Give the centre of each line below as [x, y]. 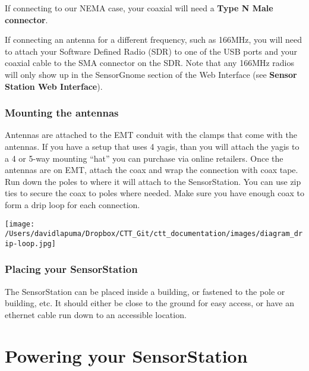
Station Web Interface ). [54, 86]
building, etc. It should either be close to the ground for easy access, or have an [150, 303]
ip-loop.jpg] [30, 243]
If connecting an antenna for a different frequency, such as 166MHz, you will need [153, 40]
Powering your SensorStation [126, 355]
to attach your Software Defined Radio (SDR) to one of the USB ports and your [151, 51]
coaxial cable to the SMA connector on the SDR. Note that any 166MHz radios [150, 63]
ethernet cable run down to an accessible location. [96, 314]
